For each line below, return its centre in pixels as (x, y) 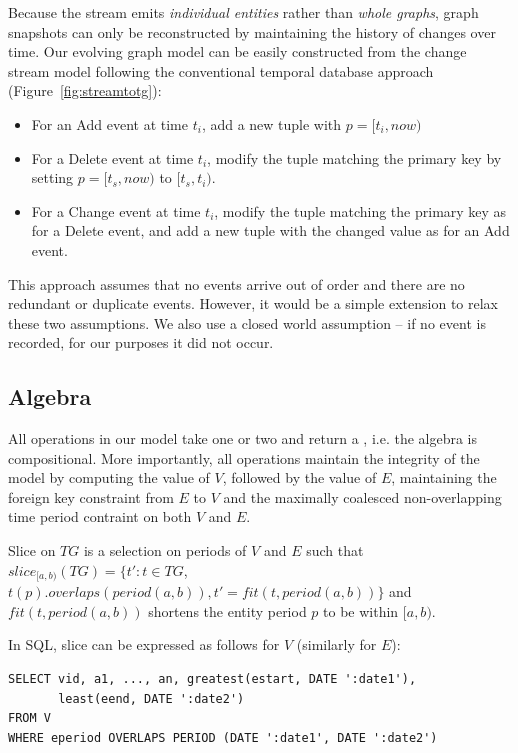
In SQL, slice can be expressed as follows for (144, 644)
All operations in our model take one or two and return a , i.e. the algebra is (242, 438)
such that (335, 550)
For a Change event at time (116, 210)
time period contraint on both (100, 516)
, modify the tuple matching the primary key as (360, 210)
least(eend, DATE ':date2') (151, 698)
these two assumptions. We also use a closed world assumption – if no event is (247, 322)
